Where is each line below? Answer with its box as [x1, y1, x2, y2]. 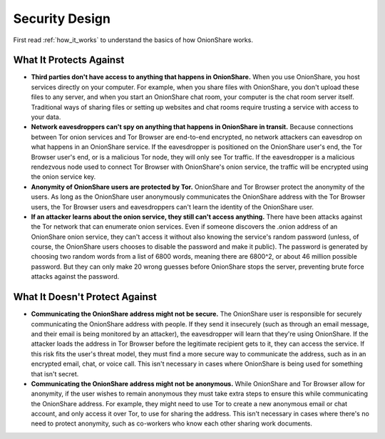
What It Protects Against [13, 54, 125, 66]
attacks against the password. [31, 272, 120, 281]
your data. [31, 113, 61, 121]
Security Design [13, 11, 111, 26]
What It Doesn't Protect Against [13, 291, 157, 303]
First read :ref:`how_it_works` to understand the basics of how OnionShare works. [13, 36, 253, 44]
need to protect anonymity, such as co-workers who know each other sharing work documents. [31, 419, 313, 428]
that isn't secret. [31, 369, 79, 378]
